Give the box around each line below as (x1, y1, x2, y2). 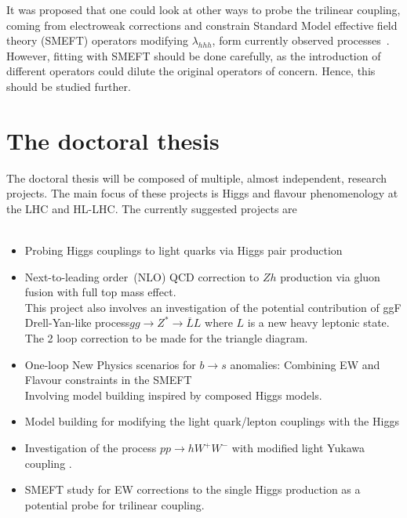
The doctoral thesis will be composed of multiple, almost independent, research (6, 169, 387, 186)
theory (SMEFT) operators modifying (6, 32, 189, 49)
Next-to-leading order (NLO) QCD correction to (24, 268, 260, 284)
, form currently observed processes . (212, 32, 390, 49)
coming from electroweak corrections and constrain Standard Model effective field (6, 16, 398, 33)
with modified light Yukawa (231, 440, 365, 455)
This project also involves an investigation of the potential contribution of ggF (24, 299, 402, 315)
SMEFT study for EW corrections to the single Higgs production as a (24, 481, 361, 498)
